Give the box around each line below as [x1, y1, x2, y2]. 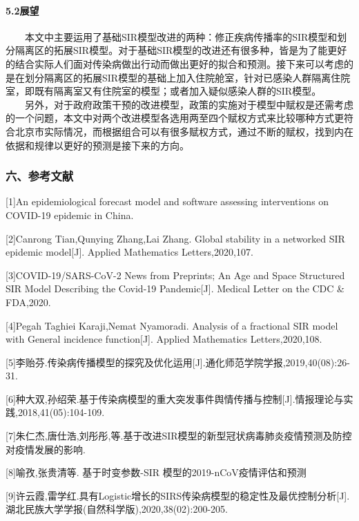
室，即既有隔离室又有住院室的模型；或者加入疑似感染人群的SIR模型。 [6, 84, 322, 98]
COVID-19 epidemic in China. [6, 207, 134, 222]
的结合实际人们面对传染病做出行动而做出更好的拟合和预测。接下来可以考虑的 [6, 56, 353, 70]
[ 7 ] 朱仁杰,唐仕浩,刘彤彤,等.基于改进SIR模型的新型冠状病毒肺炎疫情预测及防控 [6, 428, 352, 443]
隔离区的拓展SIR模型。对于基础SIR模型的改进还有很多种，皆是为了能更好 [14, 43, 347, 57]
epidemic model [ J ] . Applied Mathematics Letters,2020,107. [6, 245, 253, 259]
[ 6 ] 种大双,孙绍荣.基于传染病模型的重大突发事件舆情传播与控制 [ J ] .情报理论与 [6, 391, 344, 406]
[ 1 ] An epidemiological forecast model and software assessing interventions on [6, 194, 329, 209]
